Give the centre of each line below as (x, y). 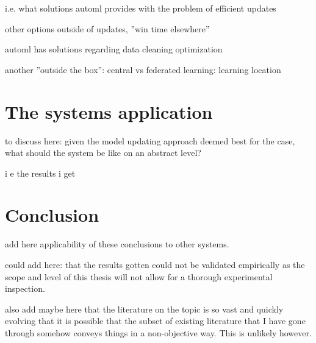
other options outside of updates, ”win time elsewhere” (107, 28)
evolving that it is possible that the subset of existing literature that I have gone (155, 321)
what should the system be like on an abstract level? (103, 153)
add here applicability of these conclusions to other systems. (117, 244)
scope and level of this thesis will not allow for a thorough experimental (139, 276)
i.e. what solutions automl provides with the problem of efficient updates (141, 8)
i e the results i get (40, 173)
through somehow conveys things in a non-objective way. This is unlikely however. (158, 332)
